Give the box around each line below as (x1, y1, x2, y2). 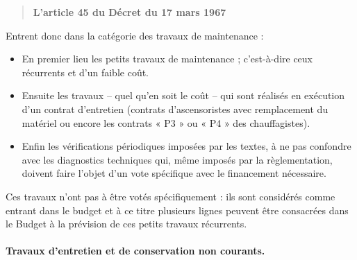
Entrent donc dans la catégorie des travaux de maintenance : (6, 28, 264, 42)
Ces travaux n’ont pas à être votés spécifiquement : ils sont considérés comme (6, 189, 335, 203)
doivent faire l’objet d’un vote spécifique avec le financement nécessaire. (22, 166, 326, 180)
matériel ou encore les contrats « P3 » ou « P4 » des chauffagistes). (22, 115, 310, 130)
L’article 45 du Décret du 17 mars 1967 (33, 5, 226, 19)
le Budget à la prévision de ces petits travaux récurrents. (6, 216, 247, 231)
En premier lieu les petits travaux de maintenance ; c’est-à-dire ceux (22, 51, 313, 66)
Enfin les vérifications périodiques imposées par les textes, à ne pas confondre (22, 139, 351, 153)
